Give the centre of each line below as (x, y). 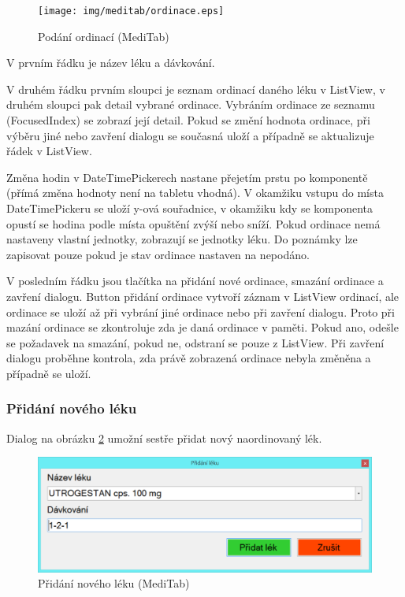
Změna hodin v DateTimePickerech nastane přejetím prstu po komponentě (187, 177)
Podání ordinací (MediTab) (104, 36)
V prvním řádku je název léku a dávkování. (111, 63)
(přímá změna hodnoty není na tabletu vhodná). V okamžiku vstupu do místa (195, 193)
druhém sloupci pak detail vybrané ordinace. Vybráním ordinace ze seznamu (191, 104)
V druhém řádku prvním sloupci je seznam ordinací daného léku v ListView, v (196, 89)
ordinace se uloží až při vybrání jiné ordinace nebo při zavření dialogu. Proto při (201, 311)
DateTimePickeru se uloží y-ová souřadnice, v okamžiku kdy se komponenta (189, 208)
